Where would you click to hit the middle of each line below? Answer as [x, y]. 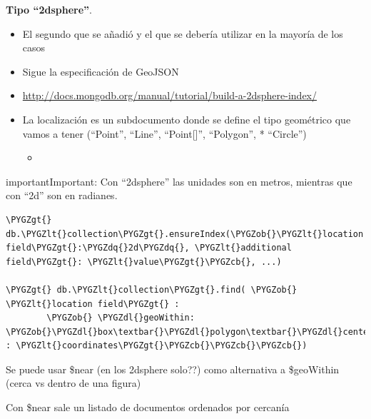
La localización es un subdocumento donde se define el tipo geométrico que [187, 119]
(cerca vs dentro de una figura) [73, 383]
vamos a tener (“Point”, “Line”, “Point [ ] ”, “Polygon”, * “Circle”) [164, 133]
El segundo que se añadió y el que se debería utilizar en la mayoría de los [183, 33]
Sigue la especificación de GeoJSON [101, 71]
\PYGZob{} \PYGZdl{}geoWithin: [121, 318]
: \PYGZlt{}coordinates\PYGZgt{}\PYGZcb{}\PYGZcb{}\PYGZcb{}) [157, 346]
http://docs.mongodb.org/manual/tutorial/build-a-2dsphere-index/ [169, 95]
